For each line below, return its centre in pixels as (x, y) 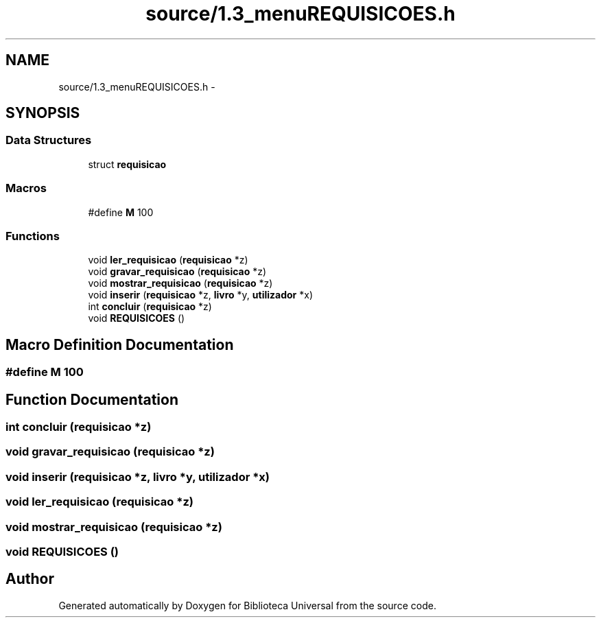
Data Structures (49, 140)
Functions (33, 236)
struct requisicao (127, 164)
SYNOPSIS (43, 113)
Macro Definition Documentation (120, 344)
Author (30, 579)
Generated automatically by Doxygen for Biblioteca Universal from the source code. (247, 605)
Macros (26, 188)
